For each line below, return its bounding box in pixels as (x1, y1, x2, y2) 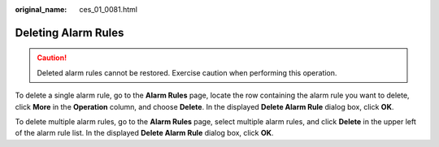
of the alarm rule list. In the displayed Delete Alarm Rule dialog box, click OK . (15, 128, 274, 138)
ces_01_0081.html (79, 5, 138, 14)
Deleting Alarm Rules (15, 25, 124, 40)
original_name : (15, 5, 67, 14)
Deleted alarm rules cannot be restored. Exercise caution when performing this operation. (37, 67, 337, 77)
